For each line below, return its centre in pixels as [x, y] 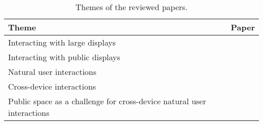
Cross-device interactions [52, 86]
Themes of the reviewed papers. [131, 7]
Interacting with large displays [62, 42]
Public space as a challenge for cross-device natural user [107, 101]
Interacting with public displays [64, 57]
